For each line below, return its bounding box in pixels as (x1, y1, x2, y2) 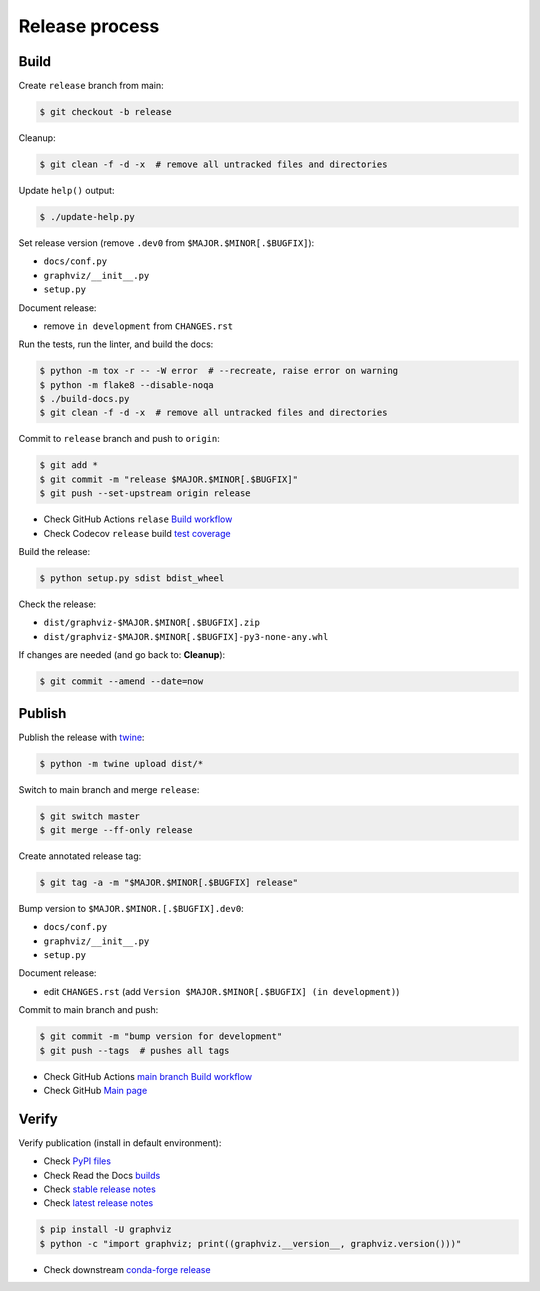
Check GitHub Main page (43, 1085, 148, 1096)
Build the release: (18, 545, 91, 557)
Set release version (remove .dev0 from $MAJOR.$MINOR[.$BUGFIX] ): (18, 236, 315, 249)
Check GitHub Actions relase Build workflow (43, 513, 233, 525)
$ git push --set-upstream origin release (39, 488, 251, 499)
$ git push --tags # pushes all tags (39, 1045, 230, 1056)
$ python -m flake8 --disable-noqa (39, 379, 214, 390)
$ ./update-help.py (39, 211, 135, 222)
